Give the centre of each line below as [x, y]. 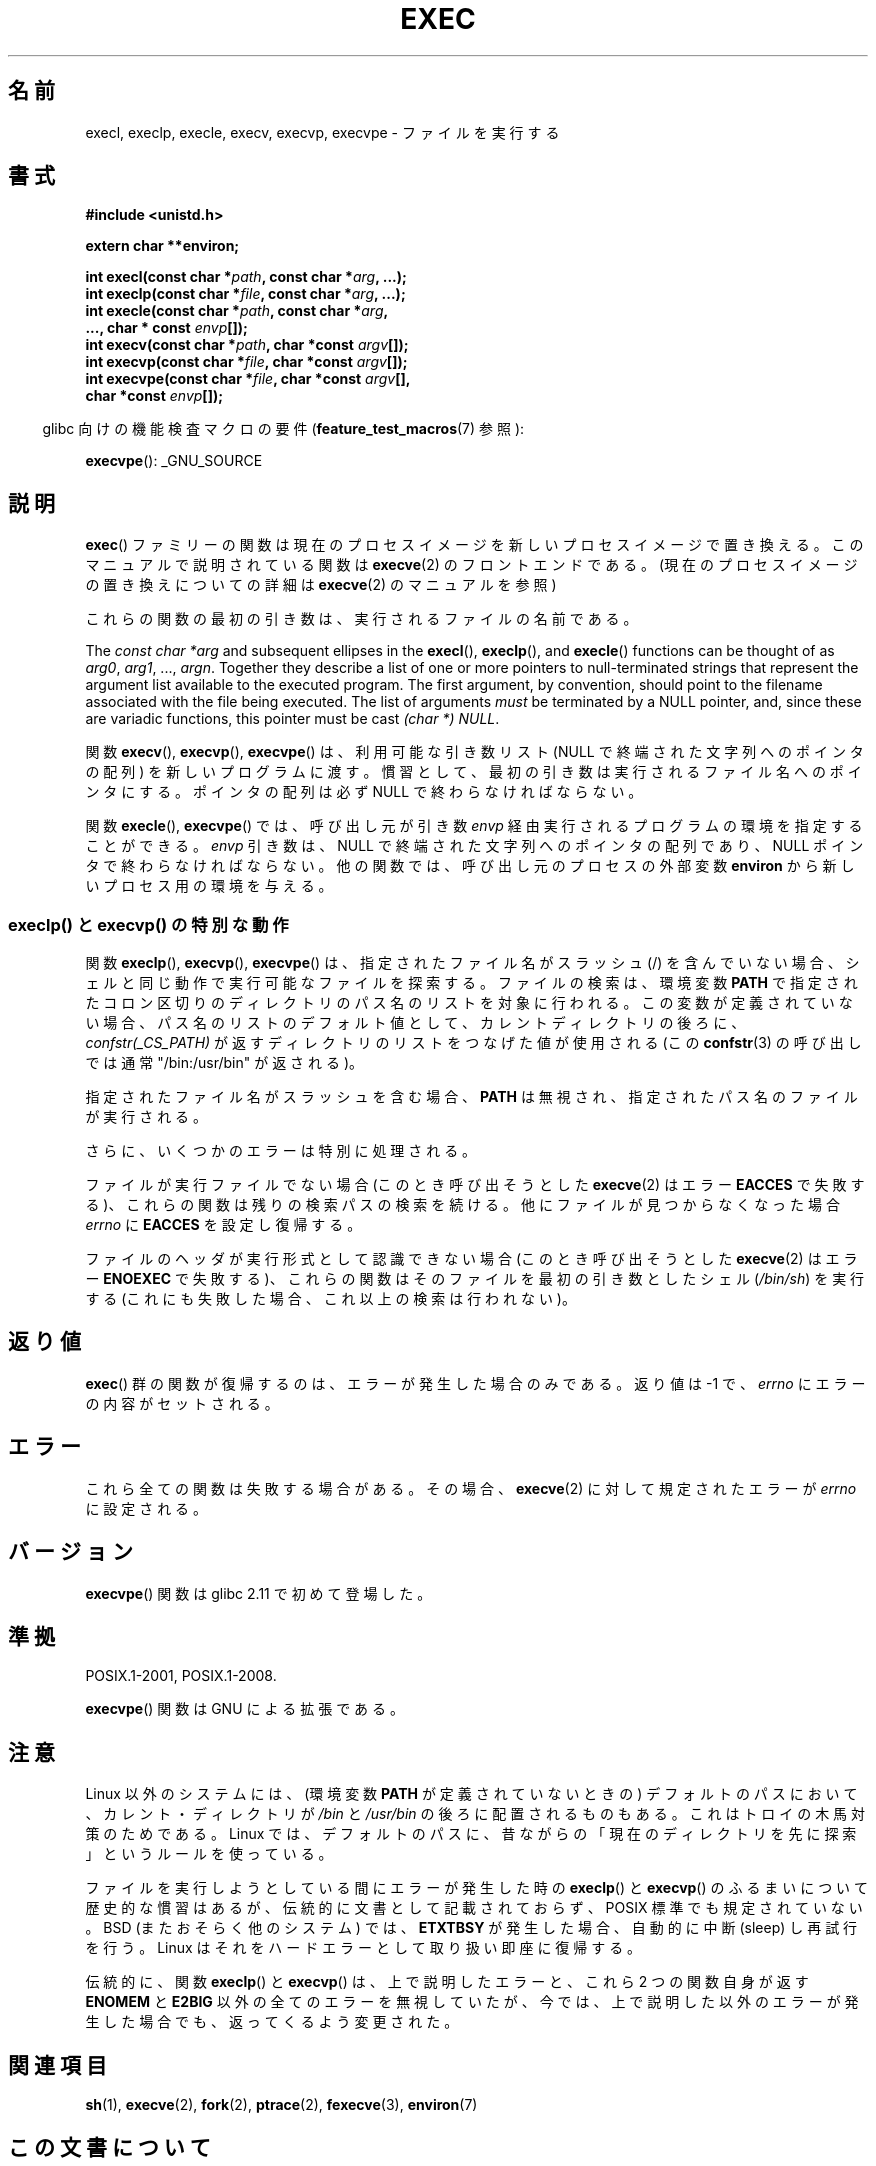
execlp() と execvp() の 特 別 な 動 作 [148, 924]
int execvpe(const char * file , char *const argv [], [248, 379]
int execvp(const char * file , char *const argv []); [246, 362]
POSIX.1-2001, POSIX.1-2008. [181, 1676]
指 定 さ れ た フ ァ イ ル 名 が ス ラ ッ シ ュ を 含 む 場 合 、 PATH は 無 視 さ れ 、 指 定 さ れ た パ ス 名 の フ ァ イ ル [471, 1097]
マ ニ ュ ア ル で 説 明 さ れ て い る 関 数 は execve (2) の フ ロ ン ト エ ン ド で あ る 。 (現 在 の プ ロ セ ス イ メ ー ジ [471, 565]
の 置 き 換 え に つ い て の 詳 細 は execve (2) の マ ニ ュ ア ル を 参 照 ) [321, 585]
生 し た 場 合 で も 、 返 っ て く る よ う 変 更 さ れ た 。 [272, 2022]
